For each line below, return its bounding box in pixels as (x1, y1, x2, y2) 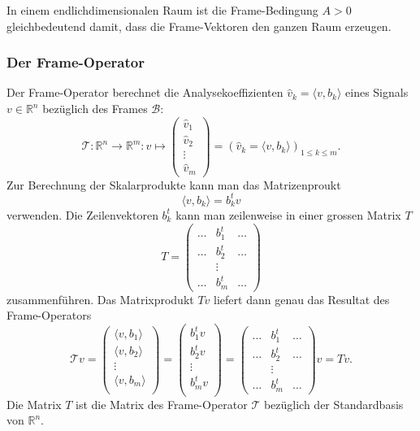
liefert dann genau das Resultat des (214, 290, 390, 307)
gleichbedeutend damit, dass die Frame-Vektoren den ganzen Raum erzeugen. (6, 17, 392, 34)
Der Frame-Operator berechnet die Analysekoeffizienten (6, 84, 284, 101)
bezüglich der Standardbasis (263, 395, 404, 412)
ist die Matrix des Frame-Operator (76, 395, 248, 412)
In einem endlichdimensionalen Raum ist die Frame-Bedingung (6, 2, 318, 18)
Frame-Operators (6, 307, 92, 324)
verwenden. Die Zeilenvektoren (6, 206, 158, 223)
